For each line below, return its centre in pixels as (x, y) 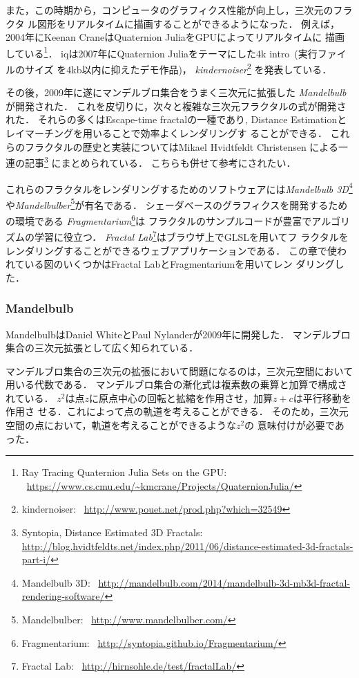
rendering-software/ (63, 596)
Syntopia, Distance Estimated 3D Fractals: (112, 532)
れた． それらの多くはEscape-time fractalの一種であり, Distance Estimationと (176, 119)
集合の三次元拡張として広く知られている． (102, 348)
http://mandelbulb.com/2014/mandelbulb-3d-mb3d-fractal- (224, 582)
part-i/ (36, 559)
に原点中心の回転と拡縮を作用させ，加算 (181, 397)
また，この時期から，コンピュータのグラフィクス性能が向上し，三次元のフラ (179, 10)
